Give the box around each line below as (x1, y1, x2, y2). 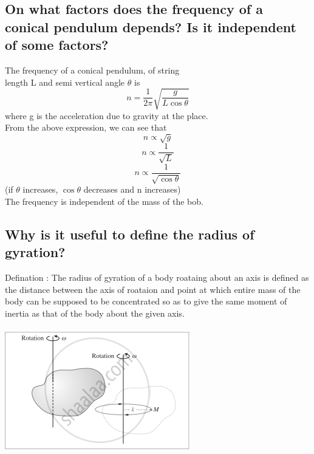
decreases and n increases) (83, 183, 181, 196)
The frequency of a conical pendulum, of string (5, 63, 180, 76)
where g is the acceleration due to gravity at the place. (5, 109, 208, 122)
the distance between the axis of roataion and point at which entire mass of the (5, 283, 301, 295)
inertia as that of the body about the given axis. (5, 306, 185, 319)
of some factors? (5, 35, 109, 54)
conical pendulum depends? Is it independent (5, 17, 296, 36)
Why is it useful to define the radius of (5, 224, 254, 243)
